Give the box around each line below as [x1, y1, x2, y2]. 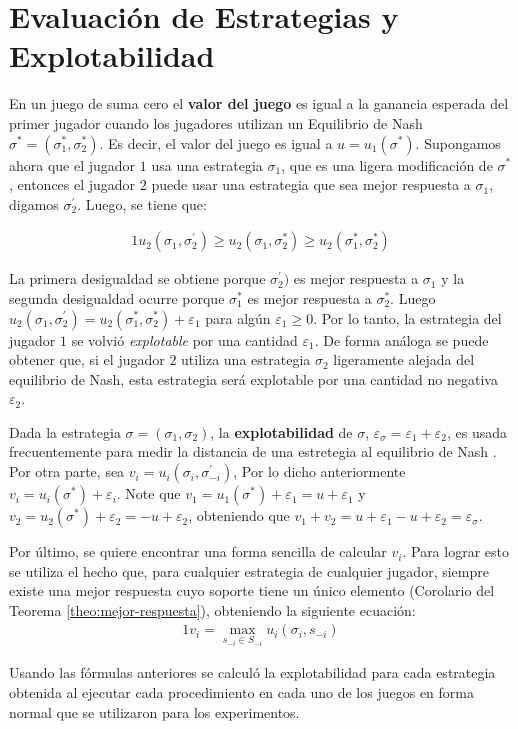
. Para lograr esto [402, 541, 509, 562]
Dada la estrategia [9, 421, 121, 442]
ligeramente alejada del [333, 349, 475, 370]
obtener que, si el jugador [9, 349, 165, 370]
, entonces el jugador [9, 174, 136, 195]
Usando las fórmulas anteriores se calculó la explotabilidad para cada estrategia [9, 662, 496, 683]
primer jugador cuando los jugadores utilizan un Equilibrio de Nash [9, 112, 423, 133]
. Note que [116, 483, 181, 504]
